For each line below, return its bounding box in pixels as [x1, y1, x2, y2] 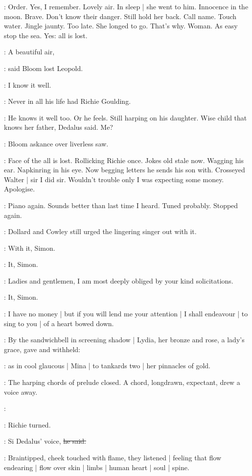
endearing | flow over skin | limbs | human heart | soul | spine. [4, 462, 189, 472]
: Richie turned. [4, 419, 51, 429]
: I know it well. [4, 79, 51, 90]
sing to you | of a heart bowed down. [4, 318, 114, 328]
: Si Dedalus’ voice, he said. [4, 436, 86, 446]
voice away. [4, 386, 38, 397]
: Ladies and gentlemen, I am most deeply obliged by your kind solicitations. [4, 275, 233, 286]
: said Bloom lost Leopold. [4, 63, 83, 73]
